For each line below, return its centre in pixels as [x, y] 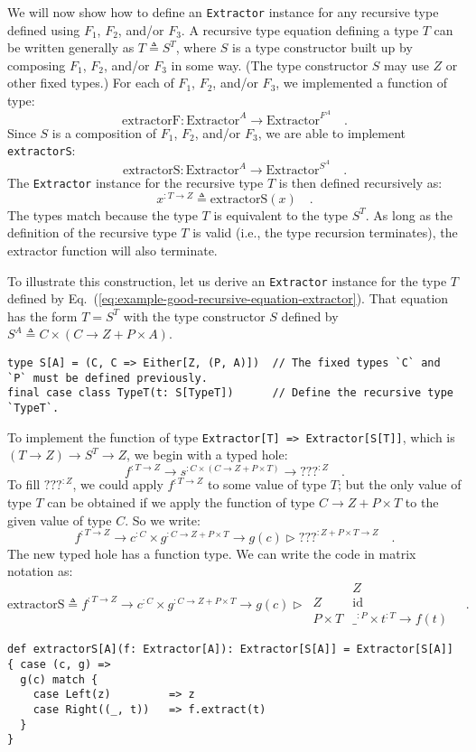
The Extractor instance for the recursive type [135, 182]
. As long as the [409, 214]
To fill [24, 484]
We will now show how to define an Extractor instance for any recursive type [223, 12]
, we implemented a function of [362, 83]
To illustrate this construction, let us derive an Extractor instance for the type [227, 280]
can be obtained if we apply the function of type [181, 501]
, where [196, 47]
